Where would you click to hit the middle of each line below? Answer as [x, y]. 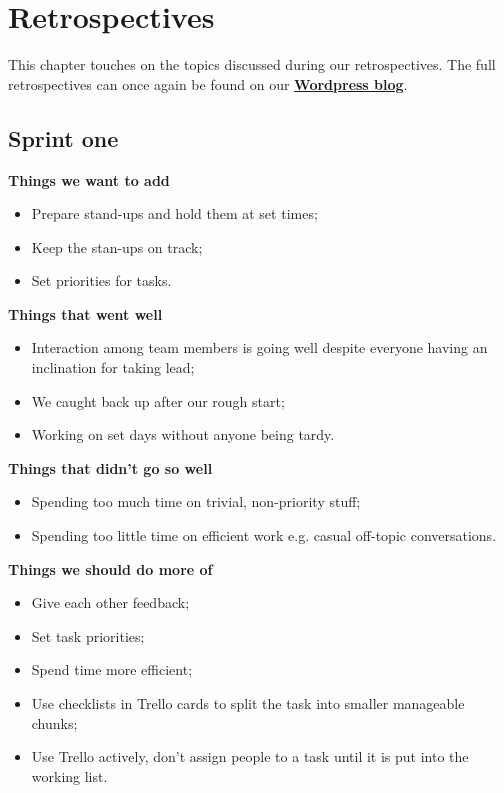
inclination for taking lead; [113, 367]
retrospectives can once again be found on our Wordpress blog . [208, 83]
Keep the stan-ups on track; [117, 246]
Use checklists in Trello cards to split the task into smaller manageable [248, 703]
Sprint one [63, 137]
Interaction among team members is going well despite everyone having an [259, 347]
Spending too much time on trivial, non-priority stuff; [196, 501]
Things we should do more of [110, 568]
